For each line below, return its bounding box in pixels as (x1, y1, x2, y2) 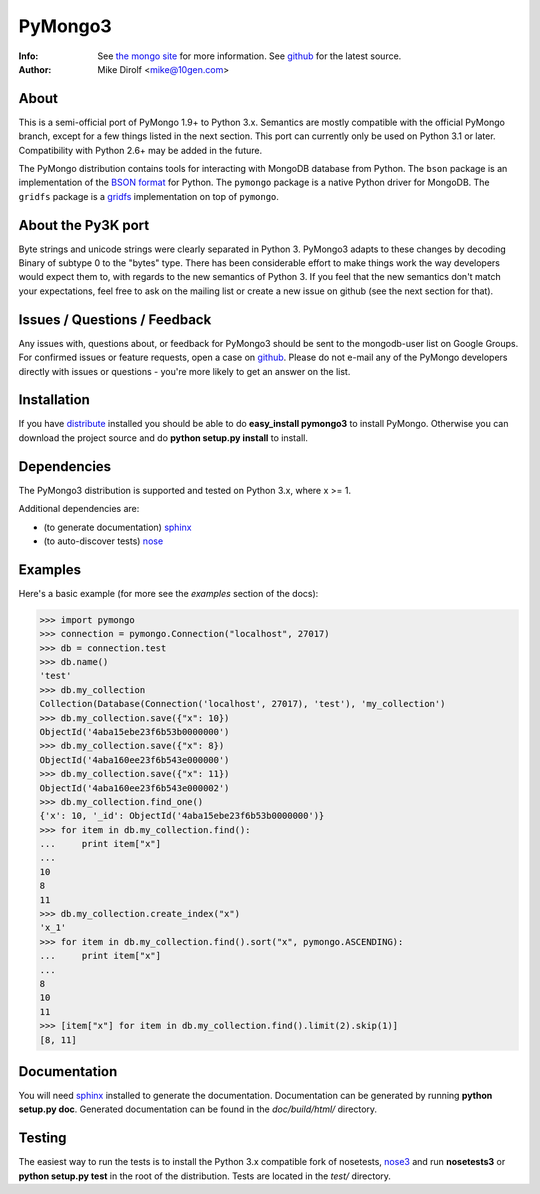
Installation (18, 391, 90, 409)
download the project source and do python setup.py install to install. (18, 431, 309, 444)
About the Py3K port (18, 216, 150, 234)
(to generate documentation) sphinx (43, 521, 192, 533)
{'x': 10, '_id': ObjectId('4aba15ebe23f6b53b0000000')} (39, 810, 325, 822)
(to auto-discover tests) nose (43, 535, 164, 547)
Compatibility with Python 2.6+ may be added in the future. (18, 144, 263, 156)
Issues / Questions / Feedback (18, 311, 212, 328)
